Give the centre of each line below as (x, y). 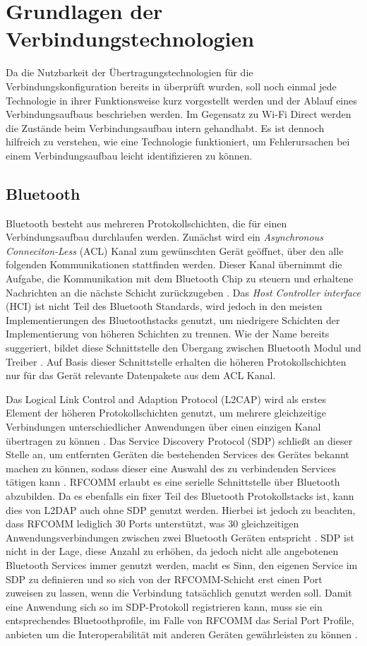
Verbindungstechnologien (130, 38)
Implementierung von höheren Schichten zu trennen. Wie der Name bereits (168, 334)
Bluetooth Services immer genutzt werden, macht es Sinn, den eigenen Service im (182, 564)
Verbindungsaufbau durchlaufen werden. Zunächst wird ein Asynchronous (164, 237)
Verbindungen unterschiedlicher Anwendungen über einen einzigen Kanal (163, 426)
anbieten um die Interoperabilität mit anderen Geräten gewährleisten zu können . (182, 634)
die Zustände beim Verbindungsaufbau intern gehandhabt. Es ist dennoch (165, 127)
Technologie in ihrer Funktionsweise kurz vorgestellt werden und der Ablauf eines (181, 100)
